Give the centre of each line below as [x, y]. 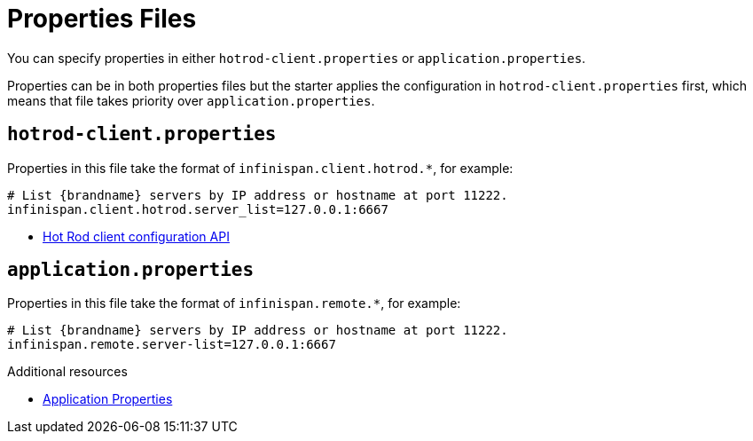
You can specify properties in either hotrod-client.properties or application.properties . [297, 58]
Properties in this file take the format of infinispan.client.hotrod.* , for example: [260, 168]
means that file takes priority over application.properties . [191, 100]
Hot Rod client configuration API [136, 236]
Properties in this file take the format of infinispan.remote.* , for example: [234, 303]
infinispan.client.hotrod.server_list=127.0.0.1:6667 [198, 209]
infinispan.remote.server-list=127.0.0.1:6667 [172, 345]
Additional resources [67, 372]
